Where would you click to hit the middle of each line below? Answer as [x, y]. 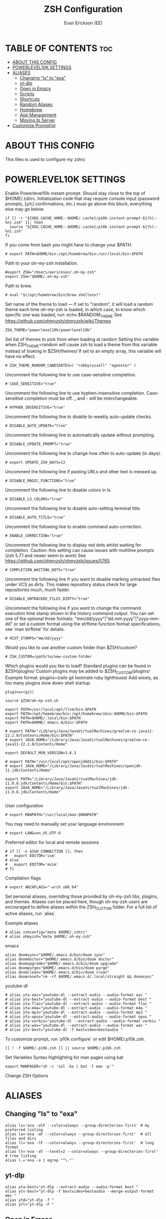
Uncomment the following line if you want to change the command [73, 608]
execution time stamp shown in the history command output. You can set [80, 613]
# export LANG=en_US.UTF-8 [33, 833]
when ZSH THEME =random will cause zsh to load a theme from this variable [81, 345]
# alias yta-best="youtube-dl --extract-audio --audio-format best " [79, 999]
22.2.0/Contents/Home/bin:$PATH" [40, 735]
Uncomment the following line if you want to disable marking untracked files [83, 579]
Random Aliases [36, 104]
